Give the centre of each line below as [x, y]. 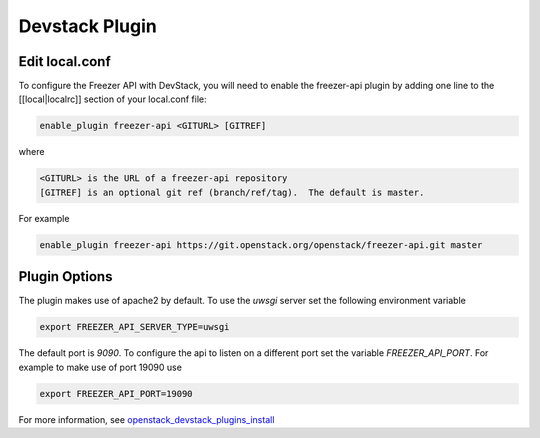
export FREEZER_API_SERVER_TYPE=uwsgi [134, 327]
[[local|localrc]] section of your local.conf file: [112, 99]
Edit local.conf [65, 61]
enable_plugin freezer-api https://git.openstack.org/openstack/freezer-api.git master [261, 244]
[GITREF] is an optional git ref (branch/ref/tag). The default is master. [232, 192]
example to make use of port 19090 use [100, 367]
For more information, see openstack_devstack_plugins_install [146, 419]
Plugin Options [65, 276]
